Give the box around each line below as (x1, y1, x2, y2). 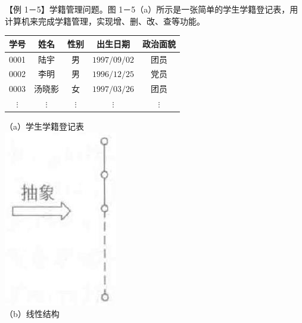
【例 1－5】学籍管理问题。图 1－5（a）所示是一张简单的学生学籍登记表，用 (5, 3, 298, 15)
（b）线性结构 (5, 307, 60, 320)
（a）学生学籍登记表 (5, 120, 84, 133)
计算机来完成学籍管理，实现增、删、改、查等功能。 (5, 14, 205, 27)
